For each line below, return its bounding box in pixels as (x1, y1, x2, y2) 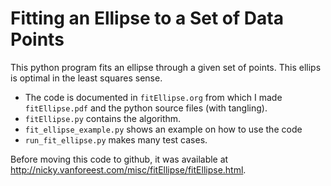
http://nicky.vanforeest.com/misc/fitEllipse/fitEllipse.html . (10, 163, 247, 176)
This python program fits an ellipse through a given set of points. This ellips (10, 61, 322, 73)
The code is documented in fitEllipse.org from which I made (24, 91, 283, 103)
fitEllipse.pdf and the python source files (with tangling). (24, 102, 268, 114)
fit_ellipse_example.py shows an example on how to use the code (24, 123, 303, 135)
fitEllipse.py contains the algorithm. (24, 112, 182, 124)
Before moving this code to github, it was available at (10, 153, 229, 165)
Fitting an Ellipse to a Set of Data (10, 7, 284, 30)
